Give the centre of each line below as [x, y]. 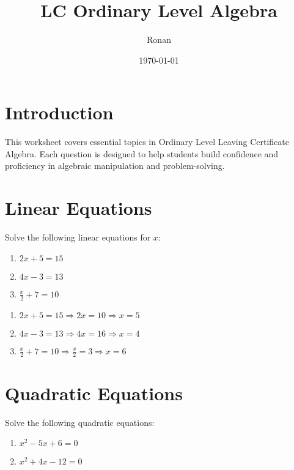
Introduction [59, 112]
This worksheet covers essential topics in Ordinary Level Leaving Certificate [147, 142]
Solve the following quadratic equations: [80, 422]
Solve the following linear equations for [78, 237]
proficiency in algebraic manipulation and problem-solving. [115, 166]
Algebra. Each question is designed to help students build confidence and [142, 153]
